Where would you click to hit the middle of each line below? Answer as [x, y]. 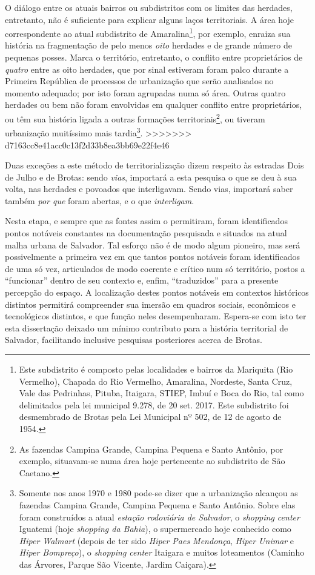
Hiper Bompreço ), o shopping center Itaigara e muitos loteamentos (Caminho [162, 552]
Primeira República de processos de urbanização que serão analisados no [139, 81]
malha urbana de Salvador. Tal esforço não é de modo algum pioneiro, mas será [153, 244]
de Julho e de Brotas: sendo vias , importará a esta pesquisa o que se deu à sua [151, 177]
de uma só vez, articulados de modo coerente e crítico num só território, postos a [155, 268]
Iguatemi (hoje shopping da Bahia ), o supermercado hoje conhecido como [155, 529]
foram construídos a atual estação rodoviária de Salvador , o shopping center [159, 517]
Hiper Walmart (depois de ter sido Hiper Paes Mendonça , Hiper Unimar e [157, 540]
